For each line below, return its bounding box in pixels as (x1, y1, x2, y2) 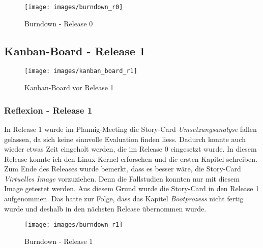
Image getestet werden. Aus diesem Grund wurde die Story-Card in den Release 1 (4, 183, 259, 194)
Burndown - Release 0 (24, 18, 93, 28)
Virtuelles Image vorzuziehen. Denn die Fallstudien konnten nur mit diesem (4, 173, 240, 184)
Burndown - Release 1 (24, 235, 93, 246)
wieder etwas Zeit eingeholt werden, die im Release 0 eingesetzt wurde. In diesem (4, 144, 257, 154)
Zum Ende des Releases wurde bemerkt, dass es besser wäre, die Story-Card (4, 163, 241, 174)
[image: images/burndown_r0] (24, 4, 123, 11)
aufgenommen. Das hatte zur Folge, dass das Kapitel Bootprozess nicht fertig (4, 193, 244, 204)
